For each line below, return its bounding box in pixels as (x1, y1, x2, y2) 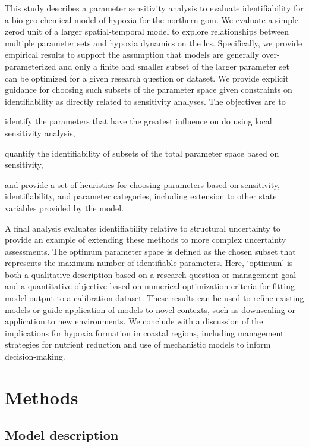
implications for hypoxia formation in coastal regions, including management (5, 326, 284, 339)
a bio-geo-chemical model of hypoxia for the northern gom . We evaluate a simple (5, 13, 299, 26)
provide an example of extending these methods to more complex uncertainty (5, 233, 286, 246)
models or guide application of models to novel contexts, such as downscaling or (5, 303, 295, 315)
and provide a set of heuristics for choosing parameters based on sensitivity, (5, 178, 280, 190)
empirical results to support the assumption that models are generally (5, 48, 260, 61)
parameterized (5, 60, 56, 72)
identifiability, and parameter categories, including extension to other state (5, 190, 277, 202)
